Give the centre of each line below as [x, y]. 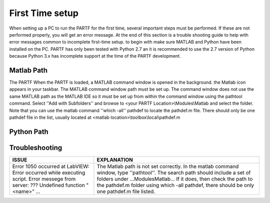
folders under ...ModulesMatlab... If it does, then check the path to [175, 179]
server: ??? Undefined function [48, 185]
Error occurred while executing [49, 172]
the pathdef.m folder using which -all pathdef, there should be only [175, 185]
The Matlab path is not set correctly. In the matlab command [168, 166]
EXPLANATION [115, 159]
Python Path [29, 132]
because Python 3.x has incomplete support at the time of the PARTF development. [95, 56]
